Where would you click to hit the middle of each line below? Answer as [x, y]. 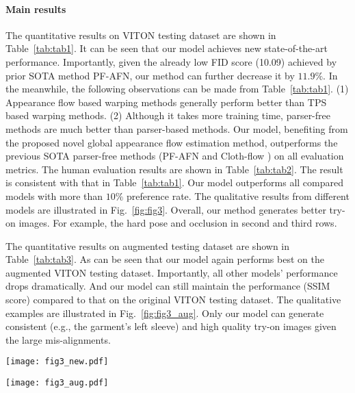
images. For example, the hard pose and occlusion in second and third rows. [178, 223]
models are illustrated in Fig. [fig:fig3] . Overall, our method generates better [166, 209]
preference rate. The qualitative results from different [238, 195]
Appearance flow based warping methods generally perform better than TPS [166, 102]
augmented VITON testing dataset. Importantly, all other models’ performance [172, 272]
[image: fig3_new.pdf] [57, 362]
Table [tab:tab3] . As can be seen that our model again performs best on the [165, 259]
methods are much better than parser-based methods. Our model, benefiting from [177, 128]
